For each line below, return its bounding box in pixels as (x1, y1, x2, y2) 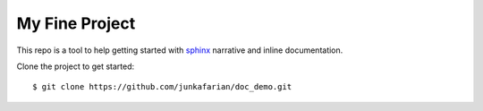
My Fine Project (16, 13, 136, 33)
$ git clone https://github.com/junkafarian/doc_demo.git (32, 81, 292, 92)
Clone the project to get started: (16, 61, 135, 72)
